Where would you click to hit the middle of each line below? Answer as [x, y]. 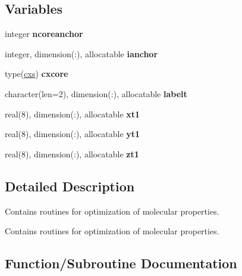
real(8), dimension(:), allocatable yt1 [73, 134]
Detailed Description [70, 186]
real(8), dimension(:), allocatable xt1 [73, 114]
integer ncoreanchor [44, 34]
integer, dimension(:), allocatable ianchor [81, 53]
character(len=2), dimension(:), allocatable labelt [96, 93]
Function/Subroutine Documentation [121, 263]
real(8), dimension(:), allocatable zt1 [72, 153]
